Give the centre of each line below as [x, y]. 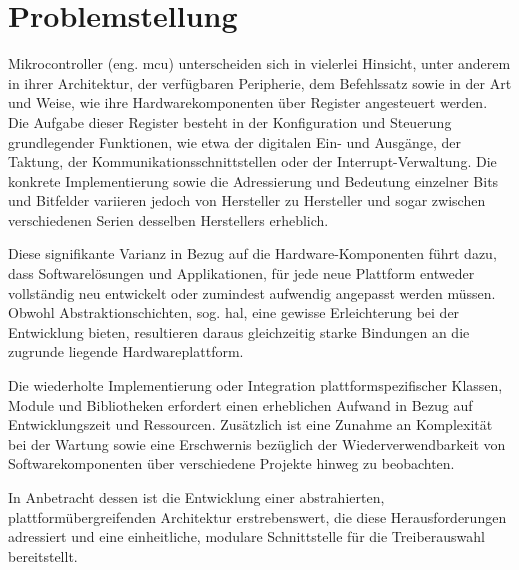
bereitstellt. [43, 555]
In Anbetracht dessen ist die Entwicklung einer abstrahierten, [196, 497]
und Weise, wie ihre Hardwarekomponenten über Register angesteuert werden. [248, 102]
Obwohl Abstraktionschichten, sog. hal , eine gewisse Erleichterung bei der [234, 312]
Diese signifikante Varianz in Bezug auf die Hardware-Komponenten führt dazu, [252, 253]
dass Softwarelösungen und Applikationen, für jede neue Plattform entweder [241, 273]
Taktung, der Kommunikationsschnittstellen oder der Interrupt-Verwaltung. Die [252, 161]
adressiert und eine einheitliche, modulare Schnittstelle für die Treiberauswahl [246, 536]
